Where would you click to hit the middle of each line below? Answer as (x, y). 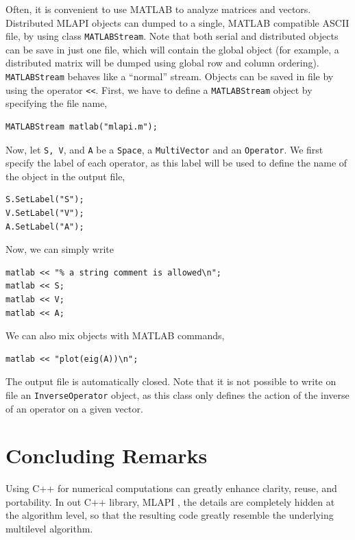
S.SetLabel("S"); (45, 200)
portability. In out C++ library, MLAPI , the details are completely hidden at (170, 501)
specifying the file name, (57, 103)
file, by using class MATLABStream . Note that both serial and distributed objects (172, 36)
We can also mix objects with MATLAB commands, (115, 335)
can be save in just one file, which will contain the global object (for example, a (172, 49)
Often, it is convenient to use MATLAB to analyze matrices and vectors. (158, 9)
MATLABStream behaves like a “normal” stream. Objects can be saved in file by (170, 76)
